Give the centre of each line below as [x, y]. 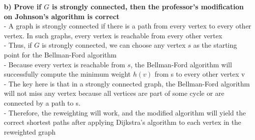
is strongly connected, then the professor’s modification [148, 6]
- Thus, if [18, 45]
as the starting [215, 45]
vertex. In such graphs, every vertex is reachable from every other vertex [113, 35]
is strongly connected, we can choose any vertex [114, 45]
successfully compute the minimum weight [68, 74]
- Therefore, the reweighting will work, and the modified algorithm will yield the [125, 112]
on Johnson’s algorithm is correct [62, 16]
